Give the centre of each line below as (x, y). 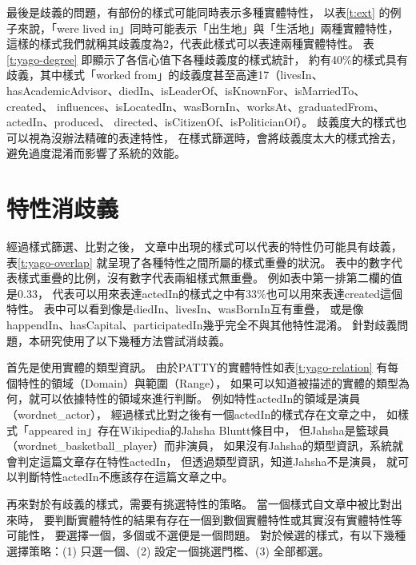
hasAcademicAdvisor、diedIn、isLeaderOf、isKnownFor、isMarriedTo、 (186, 90)
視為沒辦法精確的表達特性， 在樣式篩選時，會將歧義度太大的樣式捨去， (215, 137)
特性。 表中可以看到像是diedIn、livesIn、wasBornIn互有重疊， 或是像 (185, 309)
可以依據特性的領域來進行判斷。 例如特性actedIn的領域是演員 (200, 398)
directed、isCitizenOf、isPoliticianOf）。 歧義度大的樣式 (255, 122)
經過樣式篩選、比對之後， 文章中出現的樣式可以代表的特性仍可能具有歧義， (204, 247)
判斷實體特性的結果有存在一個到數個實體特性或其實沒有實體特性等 (228, 519)
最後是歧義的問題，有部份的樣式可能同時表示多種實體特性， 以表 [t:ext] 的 (198, 12)
